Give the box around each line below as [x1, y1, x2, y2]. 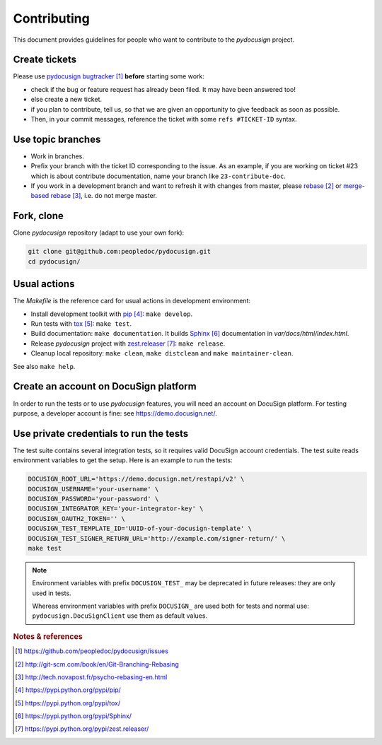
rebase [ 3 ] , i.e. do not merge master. [50, 192, 158, 200]
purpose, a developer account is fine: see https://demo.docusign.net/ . [13, 409, 217, 417]
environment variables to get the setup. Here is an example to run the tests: [13, 456, 233, 464]
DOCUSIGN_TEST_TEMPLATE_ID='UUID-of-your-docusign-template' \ [28, 524, 253, 533]
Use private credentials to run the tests [13, 428, 189, 440]
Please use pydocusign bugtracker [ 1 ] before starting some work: [13, 72, 204, 81]
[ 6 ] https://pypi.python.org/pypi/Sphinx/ [15, 712, 132, 720]
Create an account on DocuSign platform [13, 380, 197, 392]
